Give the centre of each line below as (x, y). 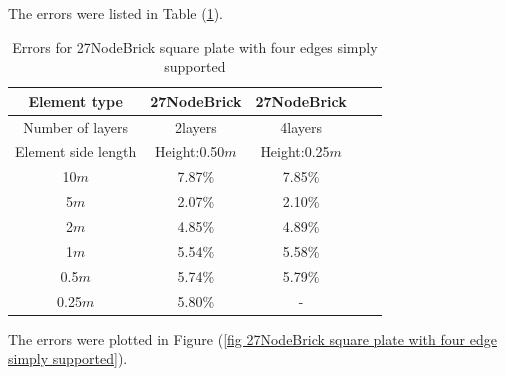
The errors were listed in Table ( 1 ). (115, 13)
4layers (301, 126)
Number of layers (75, 126)
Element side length (76, 151)
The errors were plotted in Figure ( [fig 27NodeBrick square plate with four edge (252, 338)
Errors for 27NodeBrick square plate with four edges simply (195, 46)
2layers (195, 126)
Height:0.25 (295, 151)
